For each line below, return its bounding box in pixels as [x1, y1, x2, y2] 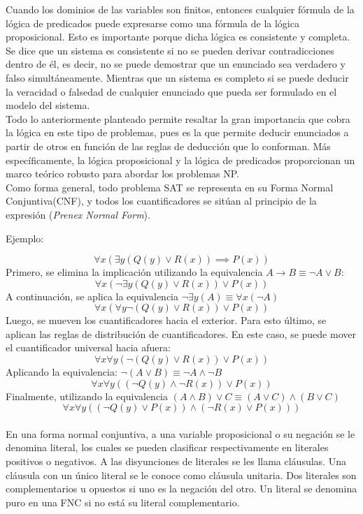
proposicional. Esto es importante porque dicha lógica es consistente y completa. [6, 29, 350, 44]
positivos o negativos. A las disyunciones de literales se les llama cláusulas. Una [6, 454, 346, 469]
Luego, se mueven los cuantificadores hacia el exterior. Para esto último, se [6, 313, 327, 328]
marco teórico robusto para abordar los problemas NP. [6, 166, 239, 181]
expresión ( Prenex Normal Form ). [6, 207, 150, 221]
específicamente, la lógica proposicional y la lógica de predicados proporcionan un [6, 152, 355, 167]
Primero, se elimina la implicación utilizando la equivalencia [6, 265, 263, 279]
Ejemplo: [6, 230, 44, 245]
